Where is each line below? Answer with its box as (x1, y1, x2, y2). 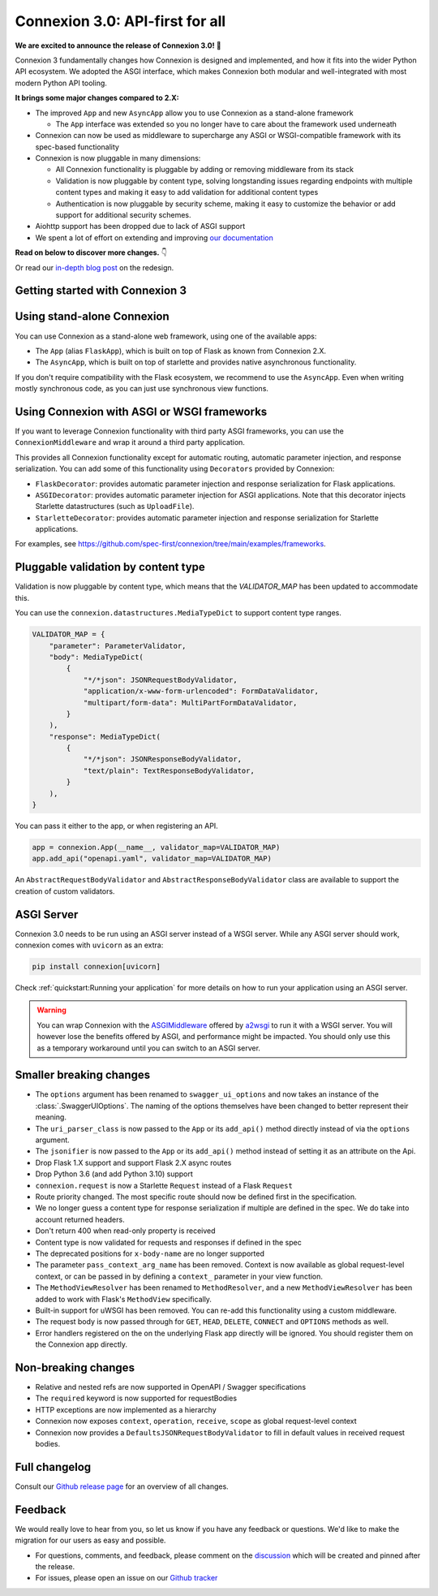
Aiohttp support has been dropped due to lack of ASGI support (35, 222, 246, 231)
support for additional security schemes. (55, 210, 191, 220)
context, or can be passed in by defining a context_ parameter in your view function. (35, 1271, 324, 1281)
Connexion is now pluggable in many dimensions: (35, 153, 201, 163)
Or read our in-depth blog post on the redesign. (15, 262, 174, 272)
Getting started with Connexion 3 (15, 284, 187, 298)
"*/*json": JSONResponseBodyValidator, (83, 755, 243, 764)
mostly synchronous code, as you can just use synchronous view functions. (15, 384, 269, 394)
